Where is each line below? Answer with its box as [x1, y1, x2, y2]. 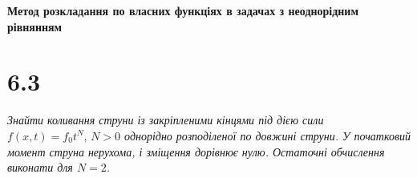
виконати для [7, 159, 73, 176]
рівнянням [7, 18, 63, 34]
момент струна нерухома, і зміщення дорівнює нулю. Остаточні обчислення [7, 143, 385, 160]
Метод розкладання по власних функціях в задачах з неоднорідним [7, 2, 358, 18]
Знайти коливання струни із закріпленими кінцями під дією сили [7, 111, 324, 128]
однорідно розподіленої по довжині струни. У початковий [124, 127, 411, 144]
